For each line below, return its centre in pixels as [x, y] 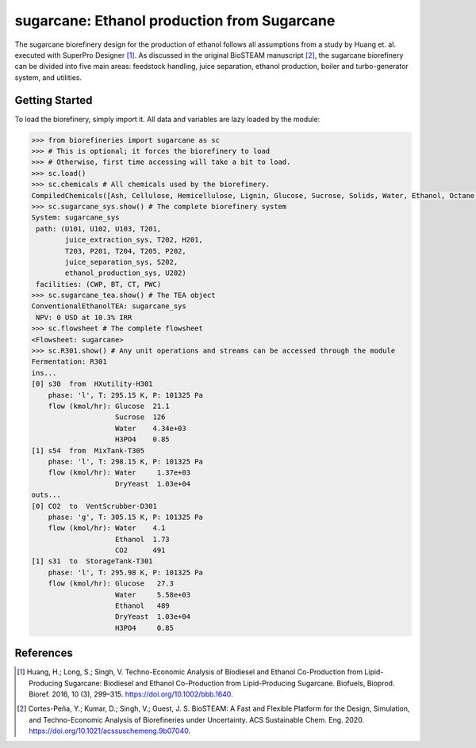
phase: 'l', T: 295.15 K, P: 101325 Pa [126, 395]
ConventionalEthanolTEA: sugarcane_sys [109, 306]
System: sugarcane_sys [75, 218]
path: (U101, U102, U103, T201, [99, 229]
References [44, 653]
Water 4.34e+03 [151, 428]
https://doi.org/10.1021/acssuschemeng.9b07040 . [109, 731]
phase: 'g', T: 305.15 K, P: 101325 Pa [126, 517]
